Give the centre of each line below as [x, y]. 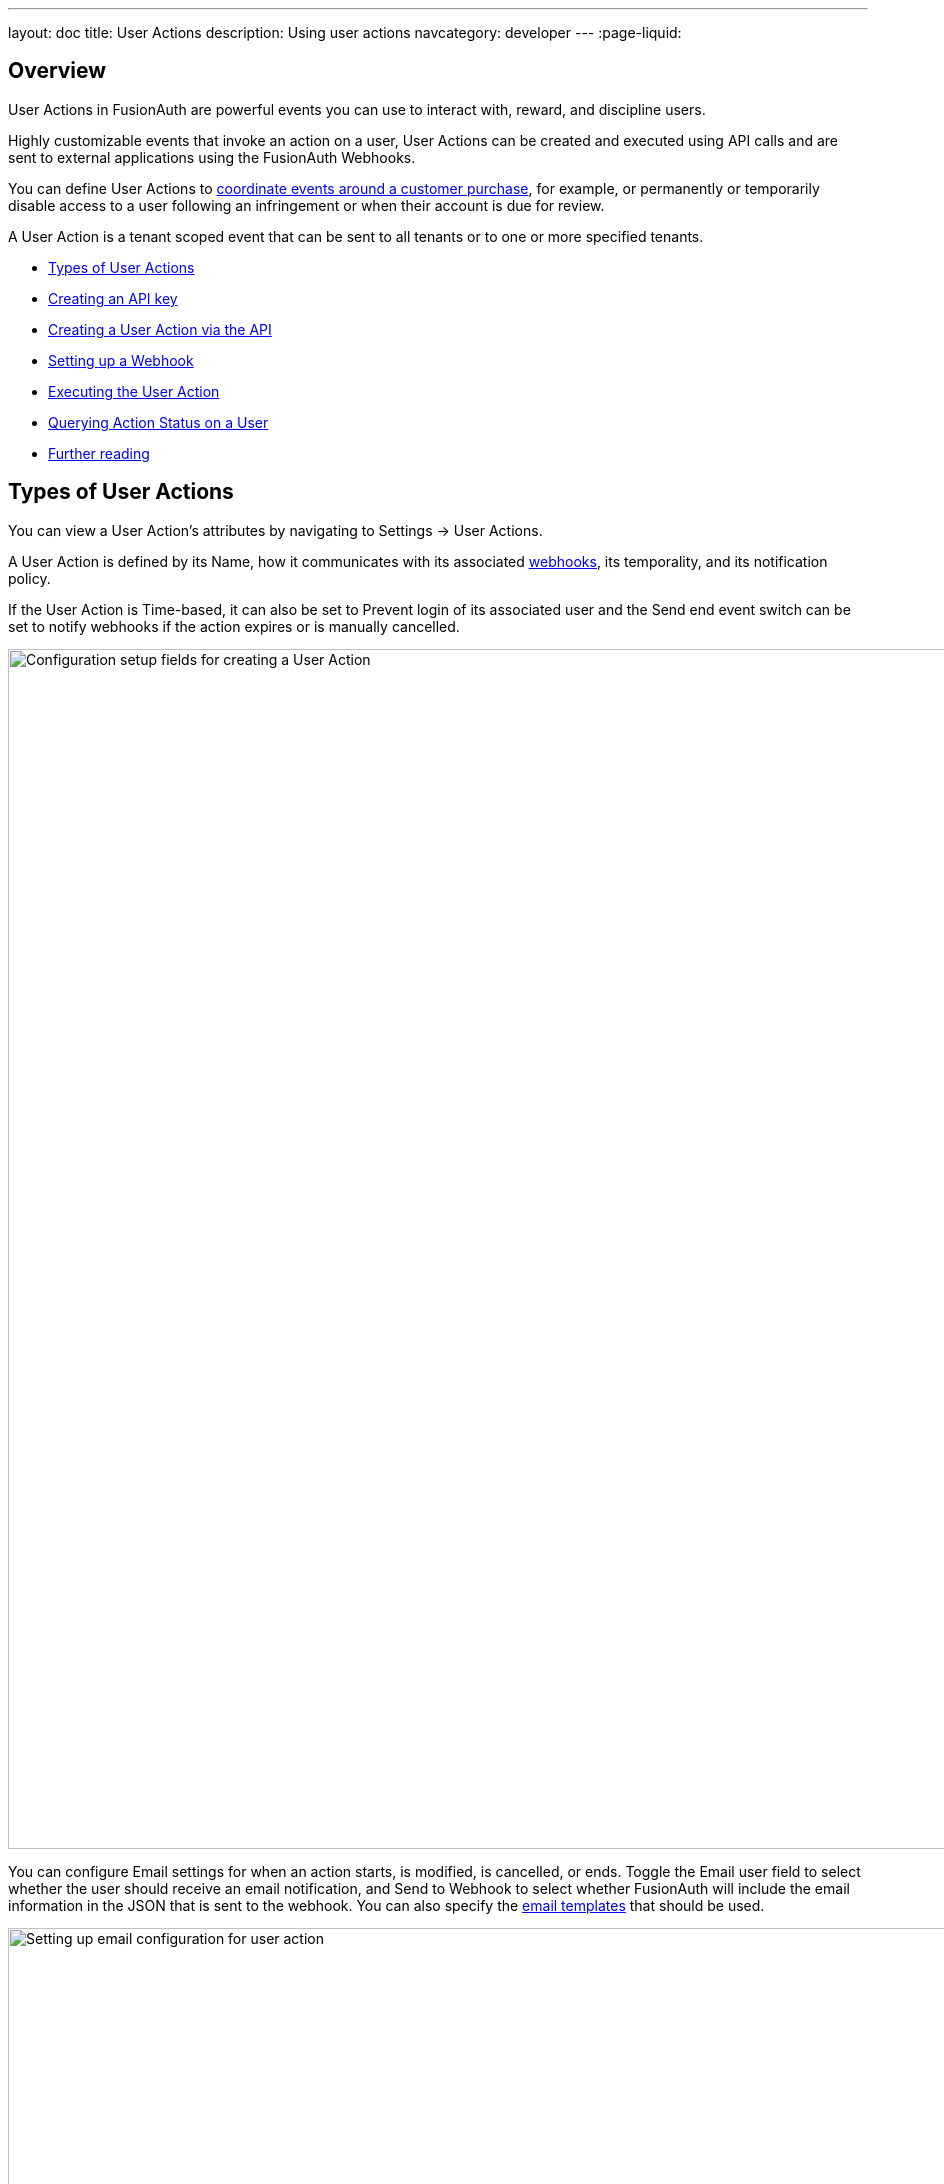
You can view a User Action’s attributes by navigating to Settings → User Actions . [275, 530]
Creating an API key [113, 298]
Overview [57, 71]
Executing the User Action [134, 391]
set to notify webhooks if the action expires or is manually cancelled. [234, 626]
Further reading [99, 453]
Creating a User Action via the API [160, 329]
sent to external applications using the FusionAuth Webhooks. [212, 157]
